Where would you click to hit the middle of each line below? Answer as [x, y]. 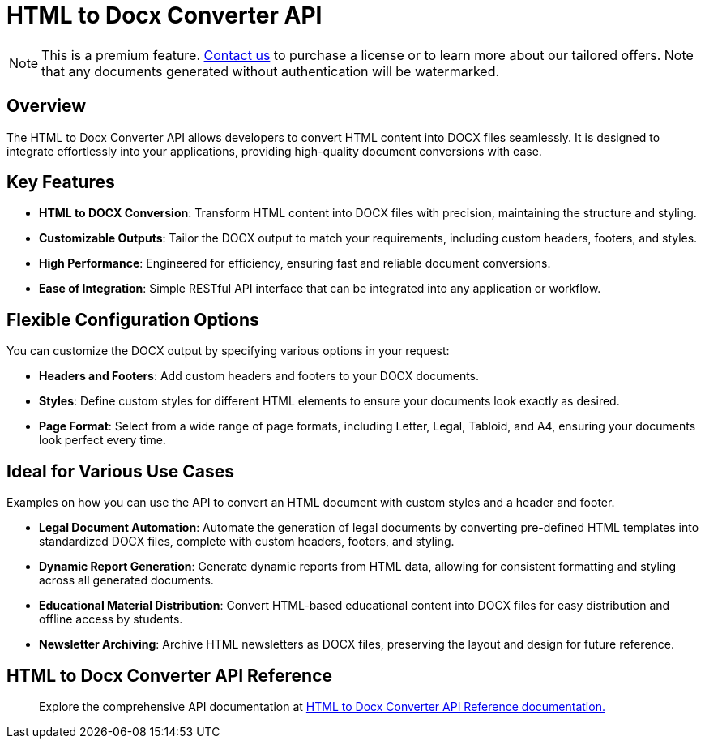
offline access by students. [111, 619]
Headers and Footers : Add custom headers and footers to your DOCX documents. [259, 376]
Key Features [61, 182]
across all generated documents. [126, 580]
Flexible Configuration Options [133, 319]
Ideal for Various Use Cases [121, 471]
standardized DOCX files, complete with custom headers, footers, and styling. [247, 542]
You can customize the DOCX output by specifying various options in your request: [228, 351]
